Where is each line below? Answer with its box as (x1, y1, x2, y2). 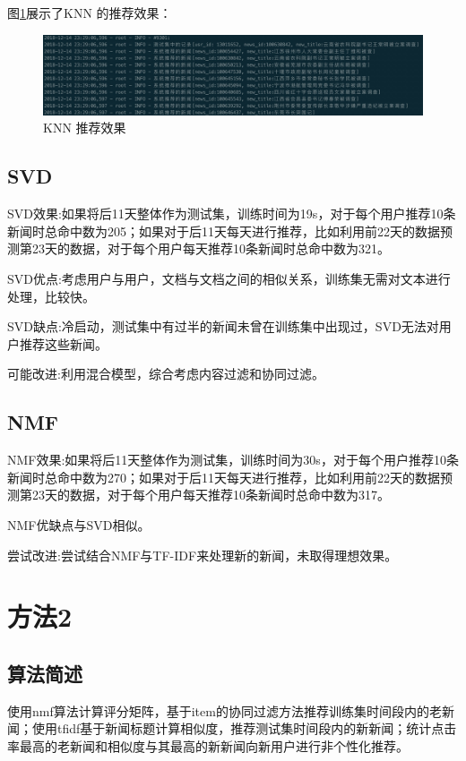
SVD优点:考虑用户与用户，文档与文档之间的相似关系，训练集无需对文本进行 (7, 269, 451, 288)
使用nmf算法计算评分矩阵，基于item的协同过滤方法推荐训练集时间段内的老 (7, 701, 442, 720)
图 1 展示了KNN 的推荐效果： (7, 4, 172, 21)
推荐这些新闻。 (19, 334, 108, 353)
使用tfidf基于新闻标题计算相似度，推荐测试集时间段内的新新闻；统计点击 (31, 719, 457, 738)
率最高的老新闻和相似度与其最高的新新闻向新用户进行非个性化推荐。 (7, 736, 409, 755)
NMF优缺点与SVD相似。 (7, 515, 151, 534)
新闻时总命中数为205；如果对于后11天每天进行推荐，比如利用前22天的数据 (7, 221, 440, 240)
